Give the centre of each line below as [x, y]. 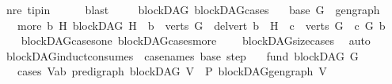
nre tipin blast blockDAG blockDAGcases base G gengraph [193, 9]
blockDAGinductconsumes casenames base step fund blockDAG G [182, 55]
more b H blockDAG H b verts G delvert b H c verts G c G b [201, 25]
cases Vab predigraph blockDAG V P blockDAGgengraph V [172, 71]
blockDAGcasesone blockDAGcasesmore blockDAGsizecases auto [196, 40]
